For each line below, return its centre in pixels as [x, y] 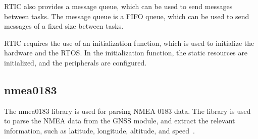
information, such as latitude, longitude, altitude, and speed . [99, 130]
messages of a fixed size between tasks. [64, 26]
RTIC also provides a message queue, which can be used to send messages [118, 6]
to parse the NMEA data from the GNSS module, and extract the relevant [120, 121]
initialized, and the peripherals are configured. [75, 62]
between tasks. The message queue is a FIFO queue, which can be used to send [127, 16]
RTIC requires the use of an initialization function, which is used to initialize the [129, 43]
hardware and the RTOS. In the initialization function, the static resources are [126, 53]
